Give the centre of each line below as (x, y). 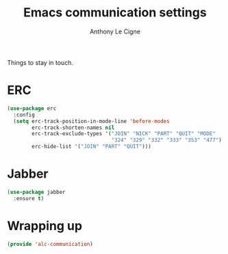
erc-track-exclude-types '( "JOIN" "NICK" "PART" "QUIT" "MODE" (124, 134)
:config (24, 115)
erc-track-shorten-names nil (73, 128)
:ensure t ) (29, 198)
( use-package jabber (37, 192)
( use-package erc (32, 108)
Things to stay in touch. (40, 62)
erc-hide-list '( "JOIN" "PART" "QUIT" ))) (92, 147)
